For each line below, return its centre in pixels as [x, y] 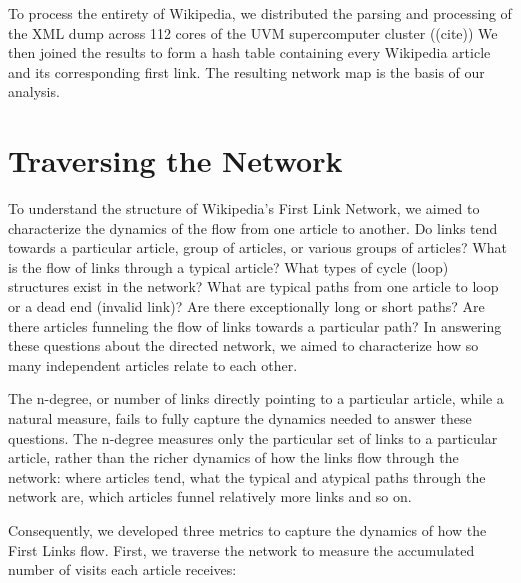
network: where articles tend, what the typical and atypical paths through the [247, 476]
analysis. [34, 91]
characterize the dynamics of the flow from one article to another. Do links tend [253, 227]
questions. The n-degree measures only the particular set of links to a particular [253, 437]
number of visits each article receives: [122, 569]
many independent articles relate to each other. [153, 364]
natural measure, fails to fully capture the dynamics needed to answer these [240, 418]
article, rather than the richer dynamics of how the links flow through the [233, 457]
